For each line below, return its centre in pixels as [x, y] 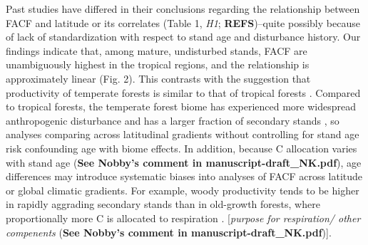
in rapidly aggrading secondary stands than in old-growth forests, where [163, 204]
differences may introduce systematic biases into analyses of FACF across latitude [184, 176]
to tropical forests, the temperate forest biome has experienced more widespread [181, 106]
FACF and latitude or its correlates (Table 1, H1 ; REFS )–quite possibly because [183, 22]
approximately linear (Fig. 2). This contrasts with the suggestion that [158, 78]
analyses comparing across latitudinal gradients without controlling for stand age [183, 134]
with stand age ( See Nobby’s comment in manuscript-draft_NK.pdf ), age [184, 162]
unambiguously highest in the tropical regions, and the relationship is [158, 64]
